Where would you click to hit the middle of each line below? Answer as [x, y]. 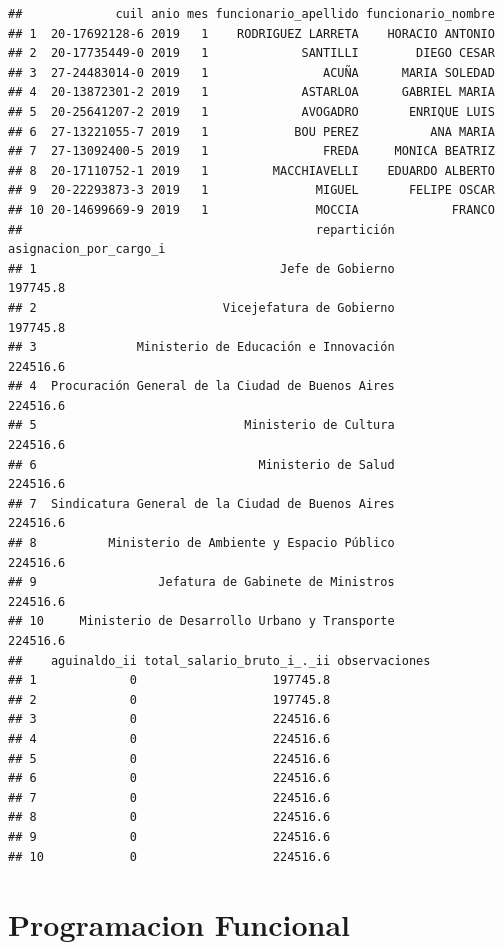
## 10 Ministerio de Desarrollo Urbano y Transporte [201, 621]
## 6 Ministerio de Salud [201, 464]
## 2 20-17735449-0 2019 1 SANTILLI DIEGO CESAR [251, 53]
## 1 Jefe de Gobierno [201, 268]
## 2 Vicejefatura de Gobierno [201, 307]
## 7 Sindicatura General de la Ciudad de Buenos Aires [201, 503]
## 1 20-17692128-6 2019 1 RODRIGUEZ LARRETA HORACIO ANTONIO [251, 33]
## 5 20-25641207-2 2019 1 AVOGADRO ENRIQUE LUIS [251, 111]
